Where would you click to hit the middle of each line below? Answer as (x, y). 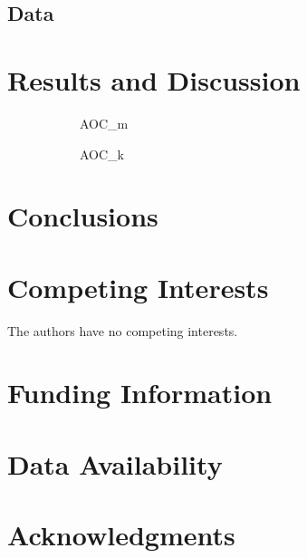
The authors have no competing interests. (123, 330)
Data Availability (115, 463)
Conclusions (83, 216)
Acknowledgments (121, 535)
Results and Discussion (154, 79)
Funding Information (140, 393)
